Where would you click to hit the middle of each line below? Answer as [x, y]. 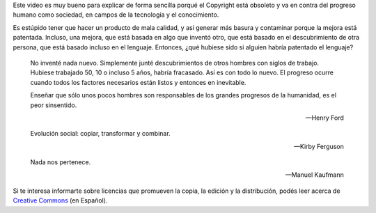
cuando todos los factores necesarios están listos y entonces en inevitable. [138, 82]
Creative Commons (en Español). [60, 200]
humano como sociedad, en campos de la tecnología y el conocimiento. [116, 15]
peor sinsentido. [54, 105]
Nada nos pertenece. [61, 162]
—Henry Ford [324, 118]
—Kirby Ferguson [319, 146]
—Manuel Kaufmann [315, 175]
